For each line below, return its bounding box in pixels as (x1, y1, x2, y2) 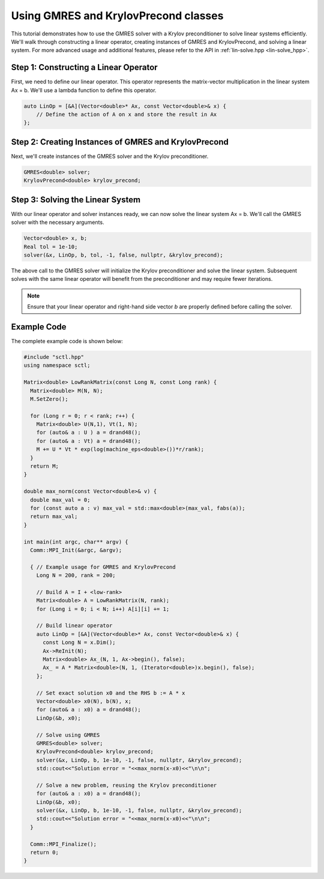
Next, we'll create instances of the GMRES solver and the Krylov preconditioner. (11, 152, 209, 160)
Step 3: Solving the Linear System (11, 194, 141, 205)
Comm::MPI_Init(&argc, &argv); (30, 547, 122, 553)
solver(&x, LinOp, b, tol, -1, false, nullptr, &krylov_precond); (23, 251, 223, 258)
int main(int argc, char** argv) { (23, 538, 128, 545)
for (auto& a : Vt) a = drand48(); (36, 437, 141, 444)
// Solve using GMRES (36, 731, 100, 738)
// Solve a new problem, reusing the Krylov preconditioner (36, 782, 217, 788)
